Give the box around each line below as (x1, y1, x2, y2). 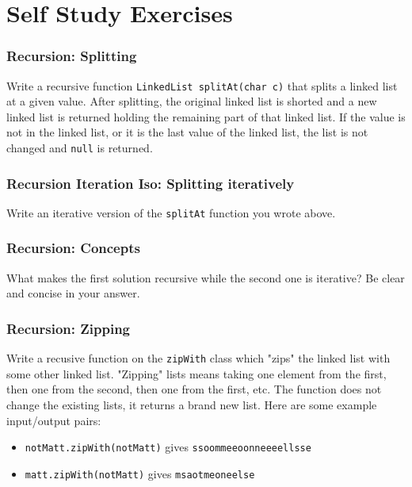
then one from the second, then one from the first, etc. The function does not (6, 381, 382, 397)
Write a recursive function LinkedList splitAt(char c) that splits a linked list (6, 77, 398, 94)
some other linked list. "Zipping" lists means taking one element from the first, (6, 365, 387, 382)
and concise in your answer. (6, 285, 140, 301)
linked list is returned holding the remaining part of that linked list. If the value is (6, 108, 406, 125)
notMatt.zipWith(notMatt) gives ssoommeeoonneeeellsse (25, 439, 311, 455)
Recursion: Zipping (6, 318, 131, 338)
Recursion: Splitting (6, 46, 137, 66)
